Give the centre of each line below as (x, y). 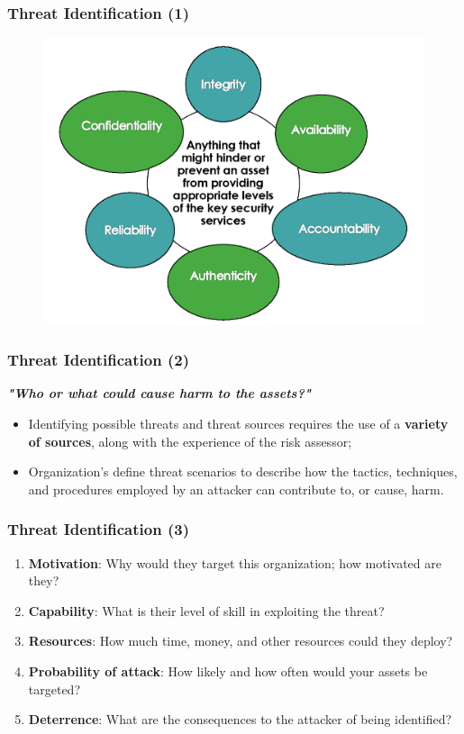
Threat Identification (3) (98, 529)
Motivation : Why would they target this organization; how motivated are (235, 562)
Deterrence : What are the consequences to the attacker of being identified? (240, 719)
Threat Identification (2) (98, 360)
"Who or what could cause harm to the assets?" (159, 393)
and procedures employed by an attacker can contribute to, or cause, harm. (236, 489)
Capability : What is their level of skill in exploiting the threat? (206, 610)
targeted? (55, 689)
